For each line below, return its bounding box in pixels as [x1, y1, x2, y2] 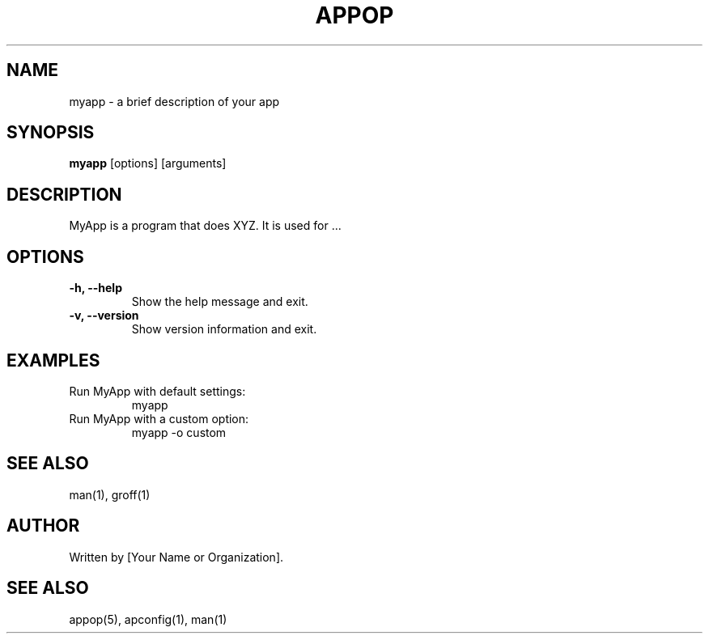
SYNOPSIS [6, 122, 95, 143]
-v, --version [69, 308, 139, 323]
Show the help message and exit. [131, 295, 308, 309]
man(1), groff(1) [69, 487, 151, 502]
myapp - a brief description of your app [69, 94, 280, 108]
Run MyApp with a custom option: [69, 411, 249, 426]
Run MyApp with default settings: [69, 384, 246, 398]
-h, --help [69, 281, 122, 295]
